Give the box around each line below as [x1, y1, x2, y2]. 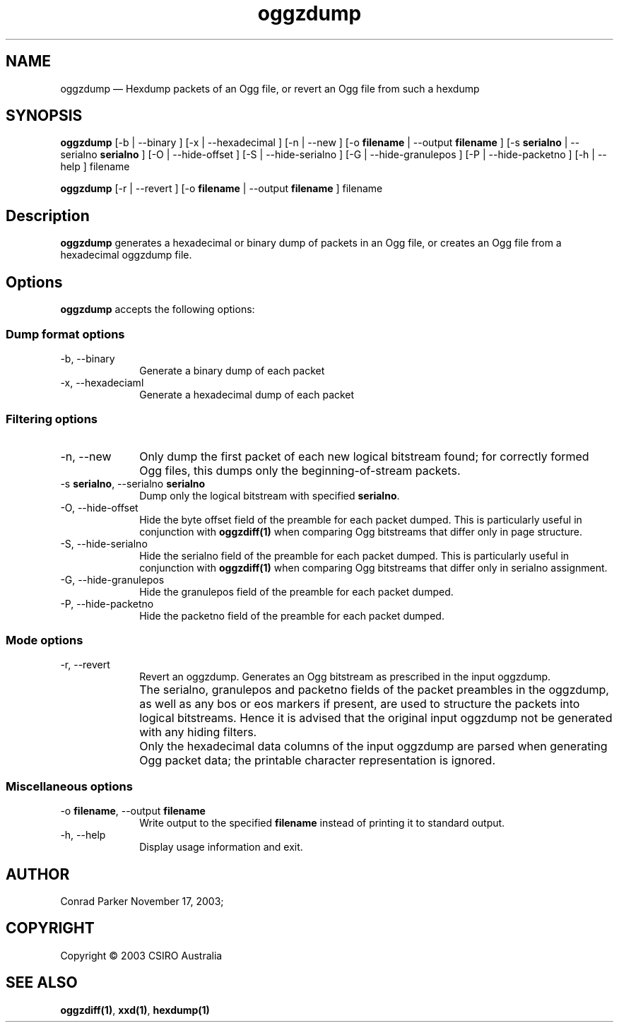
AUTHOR [6, 865, 70, 883]
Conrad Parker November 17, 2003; [60, 894, 224, 907]
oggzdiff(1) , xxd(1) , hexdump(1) [60, 1003, 210, 1016]
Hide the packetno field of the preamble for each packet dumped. [139, 609, 444, 622]
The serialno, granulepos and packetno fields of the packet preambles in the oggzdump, [139, 683, 609, 697]
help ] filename [60, 160, 130, 173]
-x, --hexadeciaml [60, 376, 144, 389]
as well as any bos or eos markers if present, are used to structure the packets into [139, 697, 580, 711]
